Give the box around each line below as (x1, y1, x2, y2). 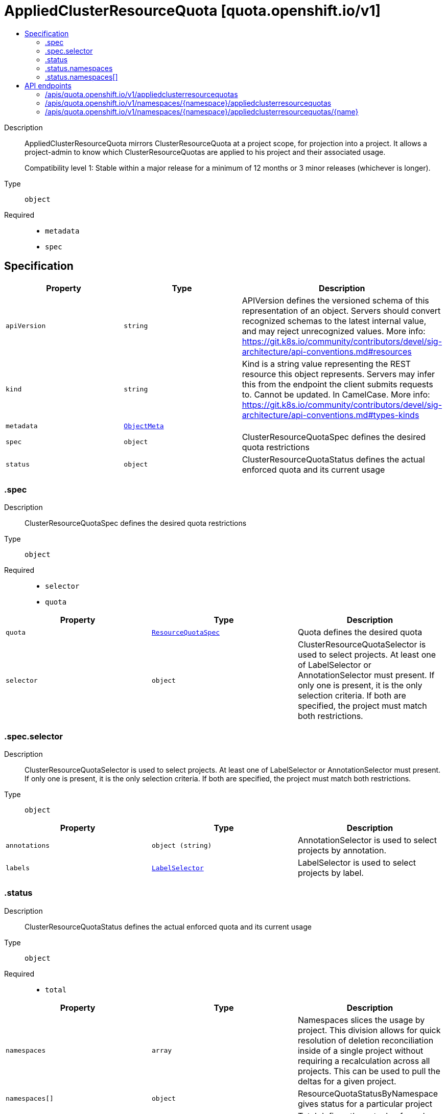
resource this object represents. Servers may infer (242, 368, 435, 379)
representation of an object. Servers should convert (242, 305, 441, 316)
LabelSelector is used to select (297, 857, 416, 868)
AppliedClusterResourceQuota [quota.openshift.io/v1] (4, 2, 381, 19)
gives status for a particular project (297, 1098, 433, 1109)
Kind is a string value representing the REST (242, 358, 411, 369)
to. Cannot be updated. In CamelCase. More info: (242, 389, 430, 400)
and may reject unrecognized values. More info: (242, 326, 426, 336)
